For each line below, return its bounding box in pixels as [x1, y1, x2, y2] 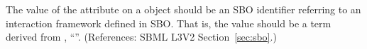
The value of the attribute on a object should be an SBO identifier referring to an [6, 2, 361, 16]
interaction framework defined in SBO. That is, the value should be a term [6, 15, 332, 30]
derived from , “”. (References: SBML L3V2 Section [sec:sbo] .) [6, 29, 277, 44]
